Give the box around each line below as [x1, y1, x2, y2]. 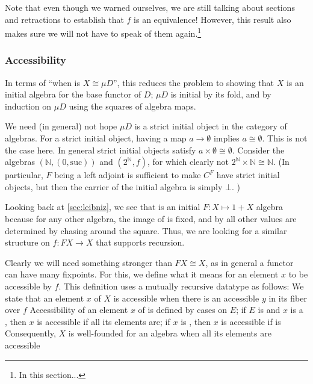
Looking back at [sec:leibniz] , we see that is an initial [5, 200, 200, 213]
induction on [5, 99, 52, 112]
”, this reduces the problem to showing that [113, 76, 274, 88]
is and [258, 303, 280, 316]
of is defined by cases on [138, 303, 228, 316]
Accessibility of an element [29, 303, 128, 316]
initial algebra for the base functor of [5, 88, 141, 101]
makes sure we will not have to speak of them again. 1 [5, 25, 202, 39]
